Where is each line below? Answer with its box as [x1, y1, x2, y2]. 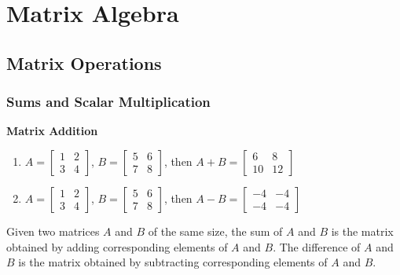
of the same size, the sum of [148, 222, 283, 239]
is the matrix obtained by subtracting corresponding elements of [18, 254, 328, 270]
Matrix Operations [6, 50, 162, 75]
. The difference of [273, 238, 361, 255]
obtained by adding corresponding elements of [6, 238, 228, 255]
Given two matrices [6, 222, 100, 239]
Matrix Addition [6, 123, 98, 139]
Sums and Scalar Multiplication [6, 92, 211, 112]
